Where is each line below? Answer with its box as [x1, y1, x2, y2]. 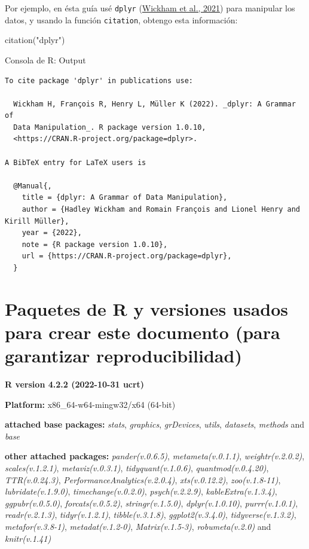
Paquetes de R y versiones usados [5, 296, 289, 321]
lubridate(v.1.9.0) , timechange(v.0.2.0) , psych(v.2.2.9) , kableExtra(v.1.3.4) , [5, 485, 277, 498]
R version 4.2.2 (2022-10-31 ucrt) [5, 378, 145, 391]
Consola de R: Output [5, 53, 86, 66]
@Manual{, [13, 181, 52, 190]
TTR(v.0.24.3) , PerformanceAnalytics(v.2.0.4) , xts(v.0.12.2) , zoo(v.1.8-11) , [5, 473, 281, 486]
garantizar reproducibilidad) [5, 343, 242, 368]
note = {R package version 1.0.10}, [22, 240, 168, 249]
